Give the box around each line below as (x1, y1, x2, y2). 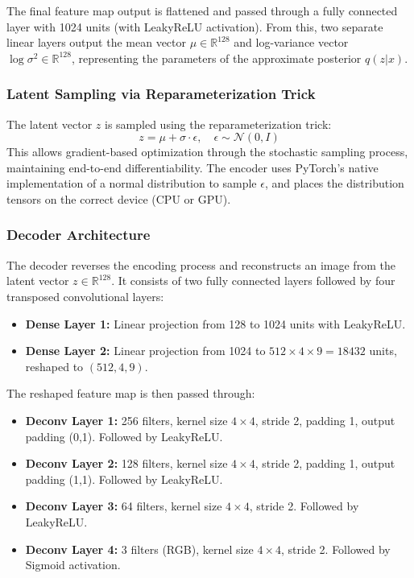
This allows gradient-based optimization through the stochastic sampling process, (6, 143, 408, 160)
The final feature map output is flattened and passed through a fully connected (6, 2, 398, 19)
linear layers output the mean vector (6, 34, 187, 51)
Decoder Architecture (6, 225, 151, 245)
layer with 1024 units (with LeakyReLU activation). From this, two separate (6, 18, 383, 35)
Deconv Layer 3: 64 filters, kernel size (25, 497, 222, 514)
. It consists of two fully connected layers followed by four (111, 272, 395, 289)
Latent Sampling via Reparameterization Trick (6, 84, 316, 104)
